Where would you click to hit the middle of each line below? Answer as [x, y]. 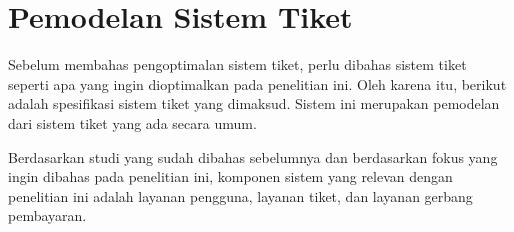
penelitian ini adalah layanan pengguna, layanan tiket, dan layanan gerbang [240, 195]
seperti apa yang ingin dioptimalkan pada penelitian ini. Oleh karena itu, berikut [257, 83]
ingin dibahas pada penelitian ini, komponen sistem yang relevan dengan [230, 176]
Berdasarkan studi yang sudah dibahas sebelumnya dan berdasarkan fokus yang [253, 156]
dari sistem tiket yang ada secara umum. [132, 122]
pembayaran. [47, 215]
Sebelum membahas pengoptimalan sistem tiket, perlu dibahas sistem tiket [237, 64]
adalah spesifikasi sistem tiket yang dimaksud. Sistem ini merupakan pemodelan [254, 103]
